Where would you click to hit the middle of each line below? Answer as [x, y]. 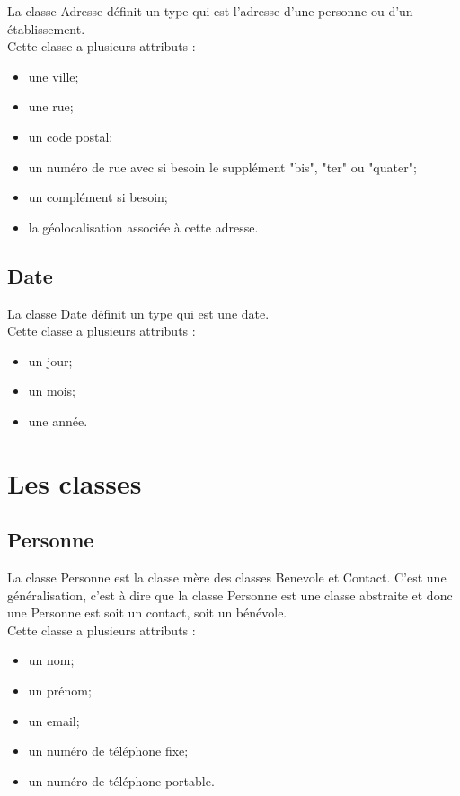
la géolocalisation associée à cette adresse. [143, 227]
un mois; [52, 391]
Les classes [75, 482]
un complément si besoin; [98, 197]
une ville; [53, 76]
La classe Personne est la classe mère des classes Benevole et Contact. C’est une [227, 577]
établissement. [46, 28]
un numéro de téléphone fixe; [108, 751]
